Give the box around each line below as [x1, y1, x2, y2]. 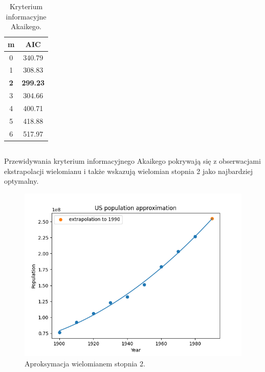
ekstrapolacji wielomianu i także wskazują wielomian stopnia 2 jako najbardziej [4, 165, 253, 176]
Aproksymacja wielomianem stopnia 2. [25, 358, 145, 368]
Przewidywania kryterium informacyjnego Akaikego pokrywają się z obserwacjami [4, 156, 261, 166]
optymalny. [4, 176, 39, 186]
